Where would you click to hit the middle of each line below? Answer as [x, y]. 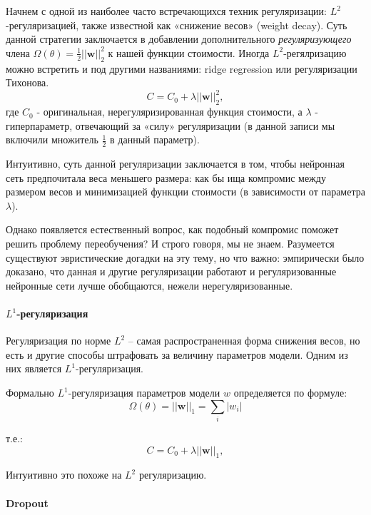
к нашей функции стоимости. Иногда [189, 52]
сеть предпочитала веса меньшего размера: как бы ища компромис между [166, 177]
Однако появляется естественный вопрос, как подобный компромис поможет [172, 229]
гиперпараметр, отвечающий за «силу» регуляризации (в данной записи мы [171, 125]
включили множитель [52, 139]
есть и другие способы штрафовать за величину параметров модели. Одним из [177, 354]
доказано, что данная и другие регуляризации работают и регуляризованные [171, 271]
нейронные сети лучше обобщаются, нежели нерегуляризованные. [149, 285]
